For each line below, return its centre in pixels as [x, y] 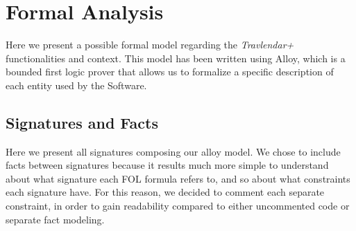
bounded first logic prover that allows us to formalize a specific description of [170, 72]
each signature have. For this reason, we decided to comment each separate [165, 192]
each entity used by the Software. [76, 85]
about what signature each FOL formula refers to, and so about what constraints [178, 178]
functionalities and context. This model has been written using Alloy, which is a [176, 58]
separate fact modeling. [55, 219]
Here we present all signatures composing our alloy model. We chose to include [173, 151]
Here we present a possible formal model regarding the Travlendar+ [150, 45]
